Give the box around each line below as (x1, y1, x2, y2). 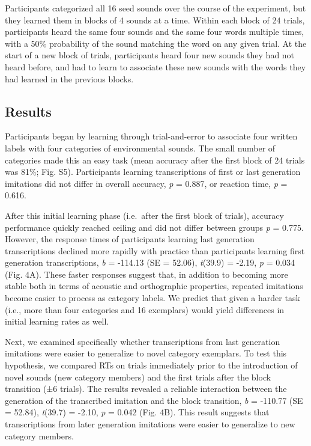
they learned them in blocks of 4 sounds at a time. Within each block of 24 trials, (5, 13, 305, 26)
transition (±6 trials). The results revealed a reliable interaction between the (5, 382, 287, 395)
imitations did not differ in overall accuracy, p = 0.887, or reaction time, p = (5, 177, 288, 189)
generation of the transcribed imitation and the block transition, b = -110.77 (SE (5, 394, 303, 406)
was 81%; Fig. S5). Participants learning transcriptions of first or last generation (5, 165, 301, 178)
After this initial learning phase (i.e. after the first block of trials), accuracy (5, 209, 284, 221)
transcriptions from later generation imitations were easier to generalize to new (5, 418, 295, 430)
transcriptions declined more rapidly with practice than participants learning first (5, 244, 305, 257)
